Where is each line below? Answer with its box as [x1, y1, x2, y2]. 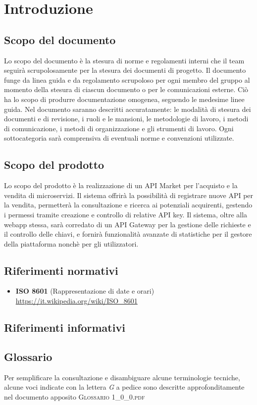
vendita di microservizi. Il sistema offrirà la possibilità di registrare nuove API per [4, 190, 254, 200]
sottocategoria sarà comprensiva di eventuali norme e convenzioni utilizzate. [4, 133, 234, 143]
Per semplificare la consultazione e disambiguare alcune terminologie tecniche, [4, 372, 240, 382]
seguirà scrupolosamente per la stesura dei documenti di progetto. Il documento [4, 65, 246, 75]
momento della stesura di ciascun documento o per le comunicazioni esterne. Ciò [4, 84, 249, 95]
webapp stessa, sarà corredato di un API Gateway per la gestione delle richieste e [4, 219, 251, 229]
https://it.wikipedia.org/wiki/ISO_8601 [15, 296, 138, 306]
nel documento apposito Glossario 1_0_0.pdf [4, 391, 145, 402]
